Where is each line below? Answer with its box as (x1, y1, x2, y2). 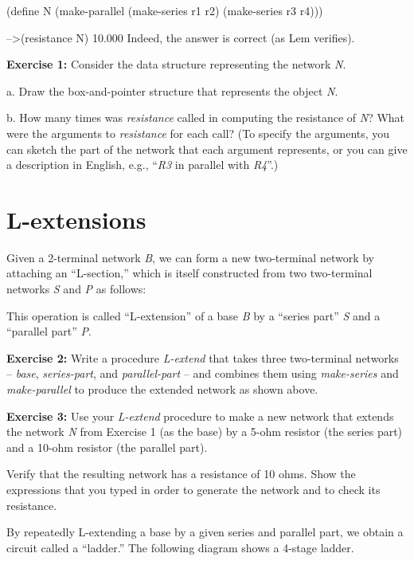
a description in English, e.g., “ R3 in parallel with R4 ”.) (6, 156, 279, 173)
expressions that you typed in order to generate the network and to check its (6, 481, 381, 497)
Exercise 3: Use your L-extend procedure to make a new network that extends (6, 407, 394, 424)
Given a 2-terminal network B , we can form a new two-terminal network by (6, 249, 375, 265)
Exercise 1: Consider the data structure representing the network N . (6, 56, 346, 73)
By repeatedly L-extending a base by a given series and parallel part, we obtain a (6, 524, 404, 540)
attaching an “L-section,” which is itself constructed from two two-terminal (6, 265, 373, 281)
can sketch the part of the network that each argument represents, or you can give (6, 140, 408, 157)
